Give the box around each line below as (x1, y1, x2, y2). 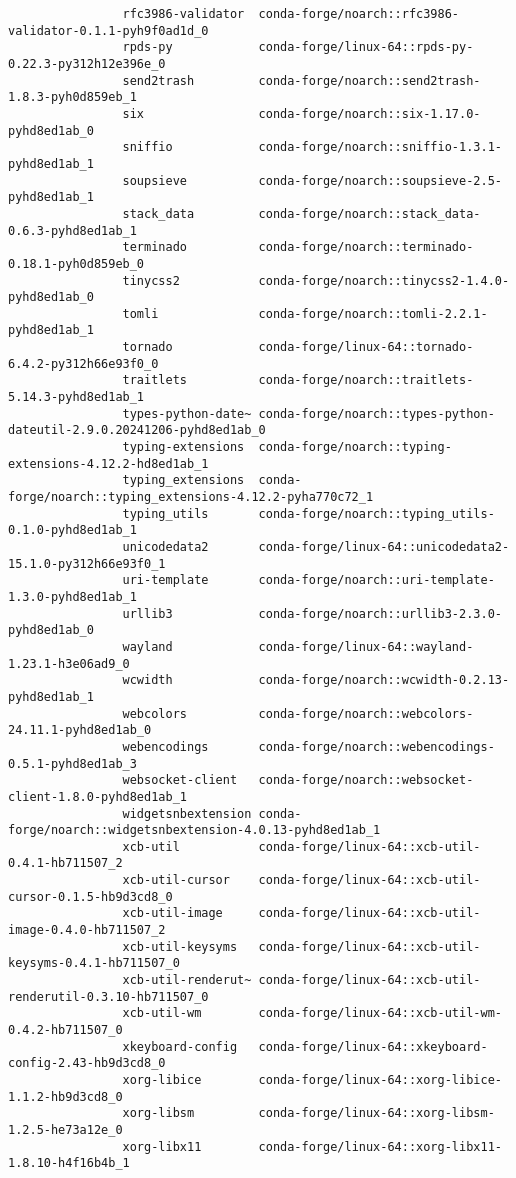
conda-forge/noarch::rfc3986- (258, 7, 460, 21)
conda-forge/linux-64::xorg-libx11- (258, 1139, 502, 1154)
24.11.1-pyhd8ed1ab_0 (8, 723, 152, 738)
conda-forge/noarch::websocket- (258, 773, 474, 788)
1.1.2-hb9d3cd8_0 (8, 1089, 123, 1104)
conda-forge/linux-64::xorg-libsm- (258, 1106, 495, 1121)
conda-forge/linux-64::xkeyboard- (258, 1039, 488, 1054)
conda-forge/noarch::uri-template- (258, 573, 495, 588)
